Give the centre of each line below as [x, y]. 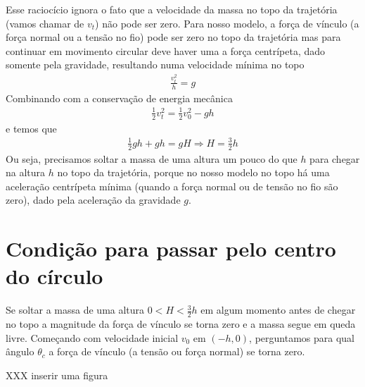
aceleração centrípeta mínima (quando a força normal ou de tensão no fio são [172, 186]
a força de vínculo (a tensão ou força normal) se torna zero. [177, 351]
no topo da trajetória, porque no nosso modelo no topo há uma [193, 172]
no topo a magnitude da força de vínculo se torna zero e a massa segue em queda [181, 324]
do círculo [55, 276]
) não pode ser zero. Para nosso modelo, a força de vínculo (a [227, 23]
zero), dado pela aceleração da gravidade [93, 200]
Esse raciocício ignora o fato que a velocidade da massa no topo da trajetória [172, 9]
